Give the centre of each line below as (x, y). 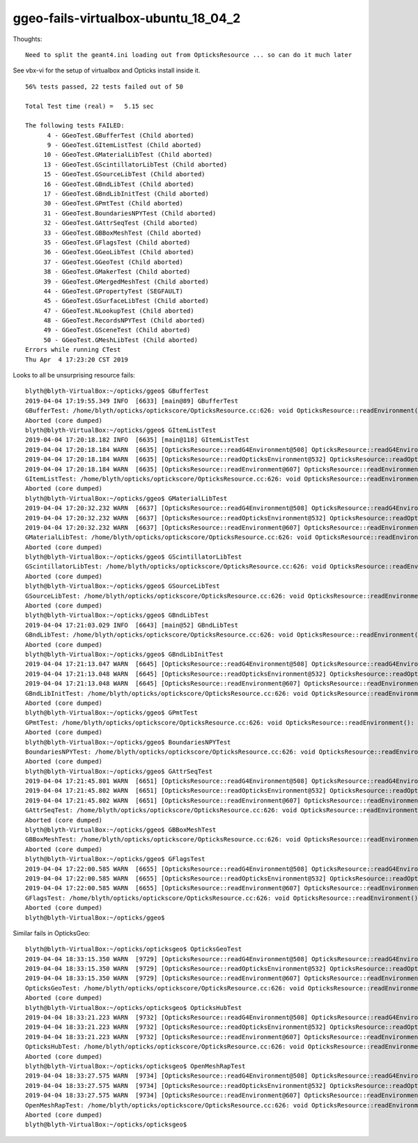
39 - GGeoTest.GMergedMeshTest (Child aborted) (126, 281)
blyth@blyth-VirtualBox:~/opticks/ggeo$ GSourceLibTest (123, 586)
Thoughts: (28, 39)
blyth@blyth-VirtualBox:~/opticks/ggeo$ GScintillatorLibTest (134, 557)
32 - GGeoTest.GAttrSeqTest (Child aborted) (121, 223)
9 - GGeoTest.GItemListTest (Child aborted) (124, 145)
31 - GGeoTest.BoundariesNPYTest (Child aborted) (130, 213)
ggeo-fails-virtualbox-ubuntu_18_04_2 (127, 18)
